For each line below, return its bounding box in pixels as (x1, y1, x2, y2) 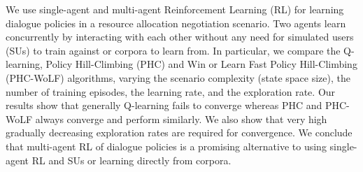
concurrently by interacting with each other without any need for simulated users (6, 29, 354, 44)
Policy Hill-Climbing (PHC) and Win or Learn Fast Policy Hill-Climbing (45, 57, 357, 71)
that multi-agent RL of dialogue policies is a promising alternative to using (6, 138, 327, 153)
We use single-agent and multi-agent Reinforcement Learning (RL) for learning (6, 2, 344, 16)
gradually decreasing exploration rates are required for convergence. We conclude (6, 125, 353, 140)
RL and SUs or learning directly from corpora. (31, 152, 232, 167)
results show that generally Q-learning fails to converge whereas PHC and (6, 98, 322, 113)
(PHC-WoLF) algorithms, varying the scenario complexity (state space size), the (6, 70, 350, 85)
